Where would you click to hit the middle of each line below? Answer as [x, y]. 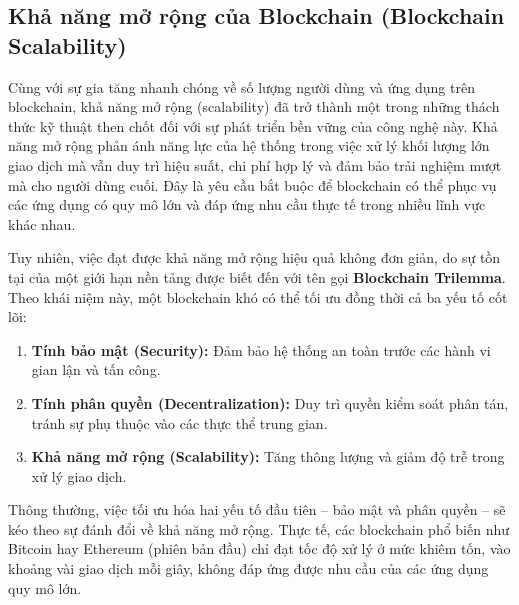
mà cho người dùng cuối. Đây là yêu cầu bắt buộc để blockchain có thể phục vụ [252, 184]
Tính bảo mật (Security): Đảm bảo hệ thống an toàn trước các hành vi [261, 349]
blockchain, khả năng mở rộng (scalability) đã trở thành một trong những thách [254, 106]
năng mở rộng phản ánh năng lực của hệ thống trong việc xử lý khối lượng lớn [249, 145]
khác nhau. [42, 223]
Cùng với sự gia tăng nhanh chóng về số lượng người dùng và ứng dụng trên [241, 86]
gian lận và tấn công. [96, 369]
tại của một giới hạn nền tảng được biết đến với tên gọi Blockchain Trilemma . [257, 276]
